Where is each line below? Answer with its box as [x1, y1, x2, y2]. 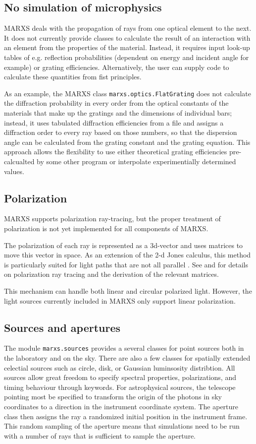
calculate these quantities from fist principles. [4, 71, 142, 82]
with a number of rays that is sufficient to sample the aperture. [4, 430, 196, 441]
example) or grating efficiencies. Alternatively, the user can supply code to [4, 62, 229, 72]
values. [4, 166, 24, 176]
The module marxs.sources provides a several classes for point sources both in [4, 343, 244, 353]
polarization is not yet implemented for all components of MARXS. [4, 223, 208, 233]
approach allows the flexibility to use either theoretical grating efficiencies [4, 146, 227, 157]
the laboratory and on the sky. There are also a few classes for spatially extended [4, 352, 251, 363]
